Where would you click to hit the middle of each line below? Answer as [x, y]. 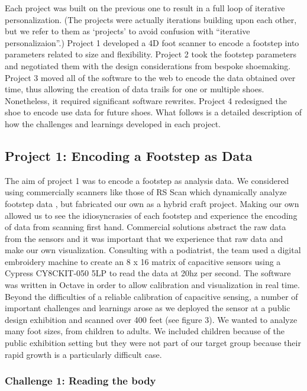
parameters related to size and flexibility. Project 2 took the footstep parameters [151, 54]
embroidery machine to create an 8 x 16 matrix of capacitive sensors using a [143, 261]
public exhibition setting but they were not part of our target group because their [153, 343]
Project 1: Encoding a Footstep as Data [129, 155]
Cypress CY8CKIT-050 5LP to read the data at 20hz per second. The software [148, 273]
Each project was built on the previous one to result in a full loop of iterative [145, 8]
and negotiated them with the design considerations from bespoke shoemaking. [148, 65]
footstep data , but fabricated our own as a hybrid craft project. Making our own [152, 203]
